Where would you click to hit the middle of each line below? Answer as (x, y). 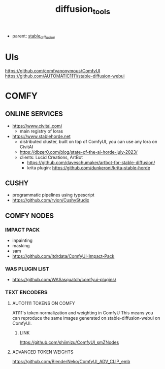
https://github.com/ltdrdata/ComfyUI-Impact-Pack (63, 256)
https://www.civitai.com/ (37, 126)
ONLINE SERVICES (34, 114)
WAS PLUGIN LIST (27, 268)
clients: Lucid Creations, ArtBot (51, 157)
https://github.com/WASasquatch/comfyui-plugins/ (64, 280)
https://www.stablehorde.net (41, 136)
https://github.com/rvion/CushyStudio (51, 200)
